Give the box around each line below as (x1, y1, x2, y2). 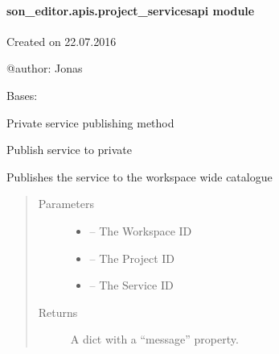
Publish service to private (6, 141, 132, 158)
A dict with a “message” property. (70, 331, 239, 348)
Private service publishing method (6, 114, 174, 131)
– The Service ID (89, 277, 174, 294)
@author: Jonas (6, 60, 83, 77)
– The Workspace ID (89, 222, 192, 239)
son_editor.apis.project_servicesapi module (6, 2, 255, 19)
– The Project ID (89, 249, 175, 266)
